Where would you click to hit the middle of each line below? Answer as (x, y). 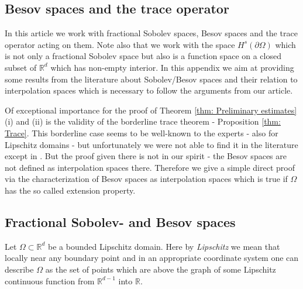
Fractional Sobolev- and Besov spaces (120, 221)
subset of (21, 67)
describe (19, 269)
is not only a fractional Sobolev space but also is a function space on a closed (143, 56)
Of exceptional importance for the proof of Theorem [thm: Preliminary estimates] (151, 110)
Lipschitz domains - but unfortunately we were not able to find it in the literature (151, 144)
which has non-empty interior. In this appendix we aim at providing (172, 67)
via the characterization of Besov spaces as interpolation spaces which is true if (146, 179)
